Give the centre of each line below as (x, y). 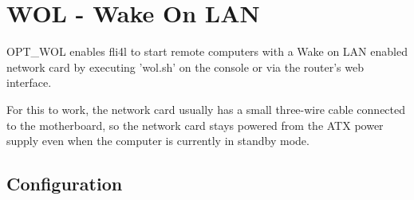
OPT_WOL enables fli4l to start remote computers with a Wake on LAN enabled (207, 51)
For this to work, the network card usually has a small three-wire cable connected (206, 109)
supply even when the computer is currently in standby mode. (158, 141)
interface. (29, 82)
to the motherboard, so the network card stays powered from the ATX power (195, 125)
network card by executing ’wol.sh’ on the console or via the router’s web (185, 67)
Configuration (65, 184)
